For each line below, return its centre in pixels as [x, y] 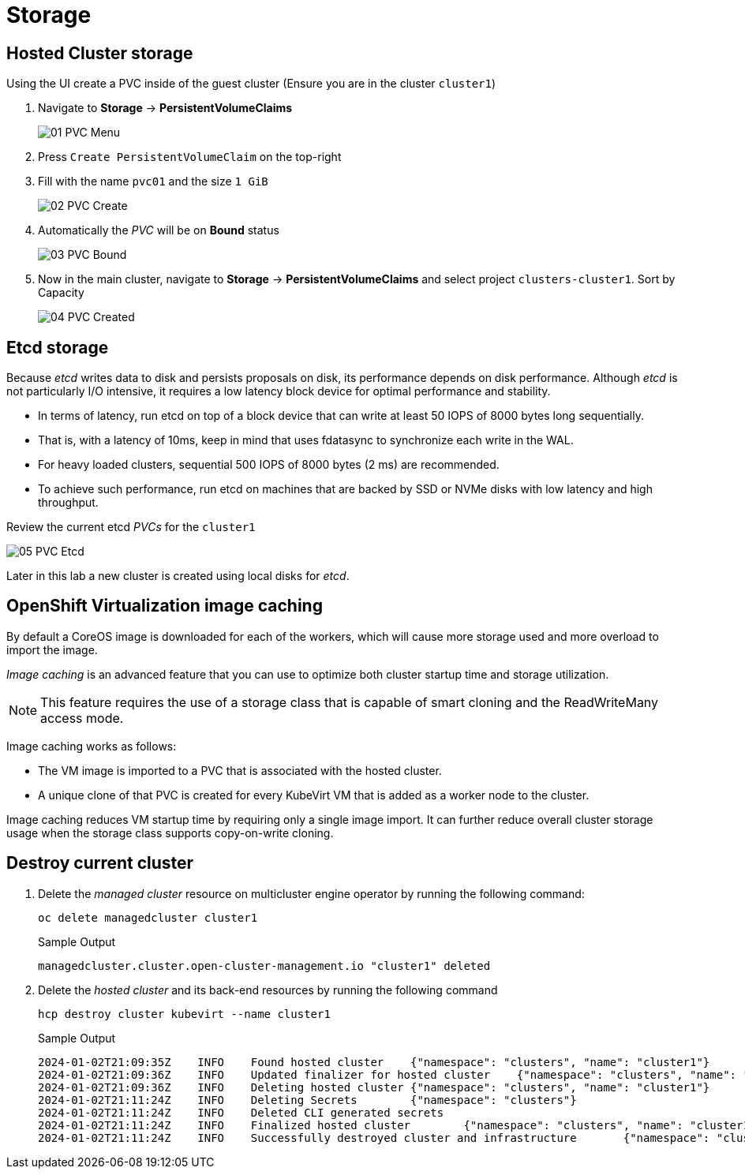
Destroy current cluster [100, 863]
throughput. [68, 503]
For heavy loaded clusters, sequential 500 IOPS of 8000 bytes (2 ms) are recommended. [269, 465]
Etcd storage [58, 347]
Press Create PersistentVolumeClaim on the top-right [190, 157]
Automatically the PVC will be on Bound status [159, 230]
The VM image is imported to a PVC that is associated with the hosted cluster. [240, 770]
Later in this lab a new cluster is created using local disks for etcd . [178, 576]
